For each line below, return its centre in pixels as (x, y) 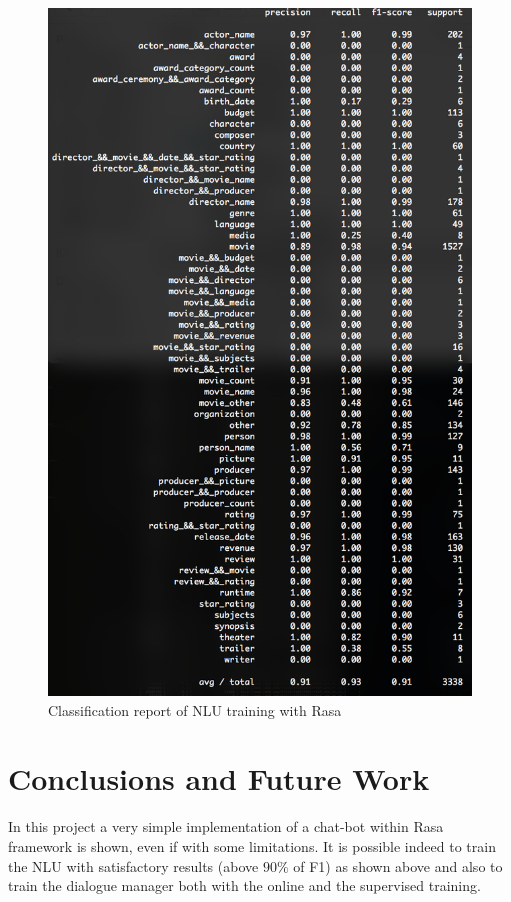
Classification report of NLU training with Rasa (195, 709)
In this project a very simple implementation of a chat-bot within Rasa (226, 826)
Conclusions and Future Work (219, 778)
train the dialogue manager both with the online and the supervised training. (244, 885)
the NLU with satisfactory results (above (133, 865)
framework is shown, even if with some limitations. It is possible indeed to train (252, 845)
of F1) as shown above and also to (398, 865)
